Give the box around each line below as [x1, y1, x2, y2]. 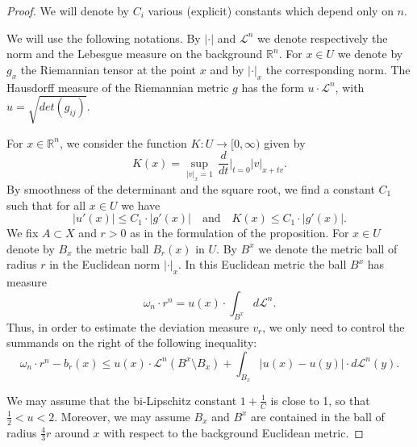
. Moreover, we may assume [54, 407, 190, 424]
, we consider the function [59, 134, 187, 151]
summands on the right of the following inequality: [6, 334, 257, 351]
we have [121, 196, 161, 213]
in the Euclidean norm [49, 256, 161, 273]
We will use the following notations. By [6, 29, 201, 46]
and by [210, 61, 244, 77]
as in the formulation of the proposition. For [130, 224, 349, 241]
